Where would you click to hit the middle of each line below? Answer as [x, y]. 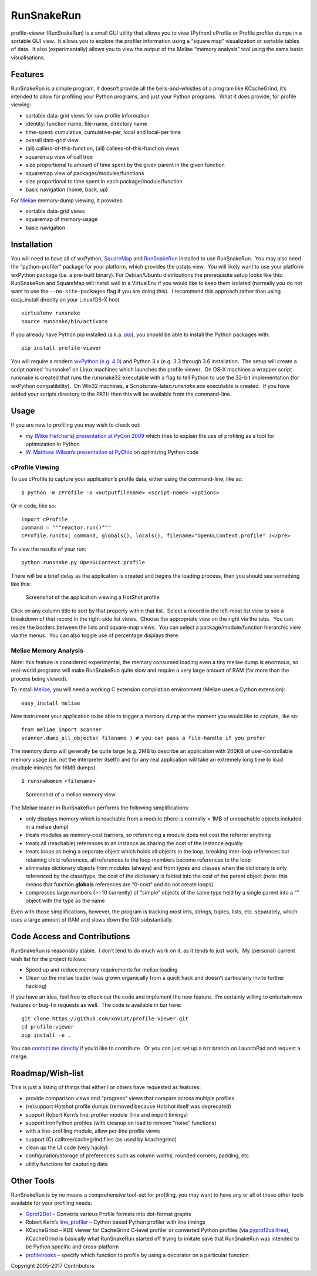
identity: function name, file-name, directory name [86, 124]
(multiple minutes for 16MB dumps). [54, 768]
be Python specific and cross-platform [72, 1247]
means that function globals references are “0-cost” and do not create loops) [119, 884]
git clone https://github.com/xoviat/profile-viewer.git [105, 1019]
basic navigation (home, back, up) [67, 190]
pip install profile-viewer [62, 348]
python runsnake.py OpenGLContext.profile [83, 562]
